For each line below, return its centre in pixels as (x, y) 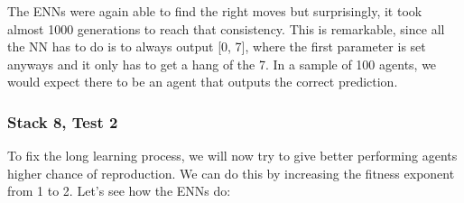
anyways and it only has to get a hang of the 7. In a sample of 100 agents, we (222, 64)
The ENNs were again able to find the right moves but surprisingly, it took (215, 11)
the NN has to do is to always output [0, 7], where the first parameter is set (217, 46)
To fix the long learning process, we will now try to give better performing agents (232, 156)
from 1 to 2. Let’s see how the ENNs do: (119, 191)
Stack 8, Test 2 (63, 121)
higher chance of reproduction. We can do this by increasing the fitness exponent (231, 173)
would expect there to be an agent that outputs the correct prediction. (203, 82)
